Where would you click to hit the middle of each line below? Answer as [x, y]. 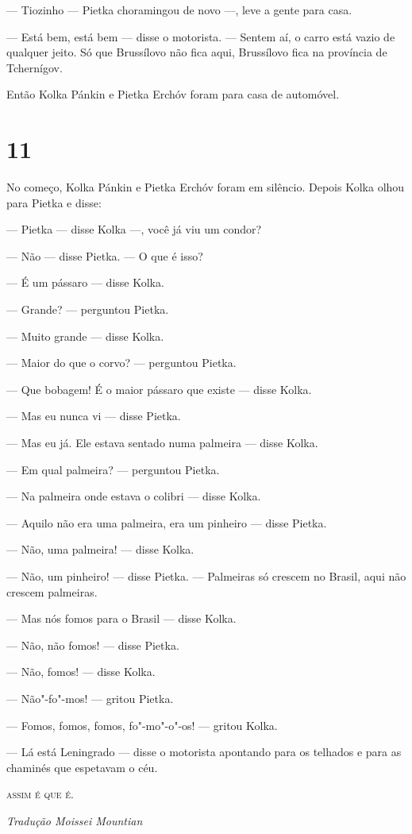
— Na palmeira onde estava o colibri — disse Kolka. [134, 496]
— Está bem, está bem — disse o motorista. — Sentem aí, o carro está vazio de [201, 36]
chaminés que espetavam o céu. [82, 767]
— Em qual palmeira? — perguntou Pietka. [113, 469]
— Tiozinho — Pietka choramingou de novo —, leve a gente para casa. [179, 10]
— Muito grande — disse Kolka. [85, 336]
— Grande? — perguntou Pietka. [88, 309]
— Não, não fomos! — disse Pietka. [93, 645]
